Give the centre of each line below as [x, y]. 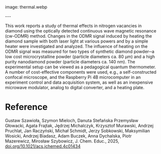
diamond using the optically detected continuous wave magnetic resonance [81, 31]
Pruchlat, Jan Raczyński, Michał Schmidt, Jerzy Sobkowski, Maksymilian [78, 131]
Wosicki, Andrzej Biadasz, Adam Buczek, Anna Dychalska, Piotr [68, 136]
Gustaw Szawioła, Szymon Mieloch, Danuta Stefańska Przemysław [72, 120]
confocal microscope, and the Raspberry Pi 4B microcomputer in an [73, 77]
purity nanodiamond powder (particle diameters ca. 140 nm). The [70, 62]
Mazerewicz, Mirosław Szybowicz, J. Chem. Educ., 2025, [62, 141]
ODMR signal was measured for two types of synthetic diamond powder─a [80, 51]
